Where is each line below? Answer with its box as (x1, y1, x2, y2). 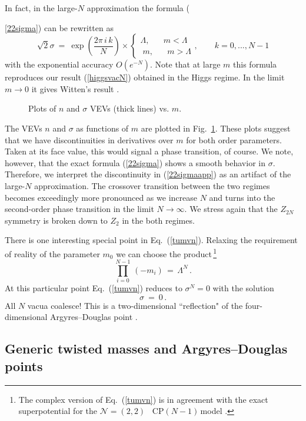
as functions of (76, 122, 129, 134)
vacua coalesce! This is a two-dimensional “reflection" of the (27, 299, 243, 311)
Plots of (28, 102, 56, 114)
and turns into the (209, 191, 275, 203)
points (5, 356, 43, 375)
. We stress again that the (184, 203, 278, 215)
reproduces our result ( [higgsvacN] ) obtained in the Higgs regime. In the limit (5, 71, 285, 83)
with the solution (212, 282, 274, 294)
